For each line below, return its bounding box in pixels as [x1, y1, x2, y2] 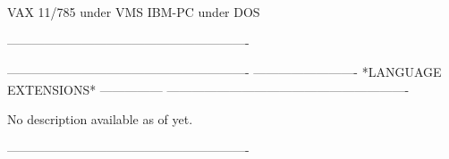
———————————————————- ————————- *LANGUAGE [7, 63, 442, 81]
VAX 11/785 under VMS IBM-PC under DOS [7, 3, 260, 21]
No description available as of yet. [7, 110, 193, 129]
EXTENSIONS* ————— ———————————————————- [7, 79, 410, 98]
